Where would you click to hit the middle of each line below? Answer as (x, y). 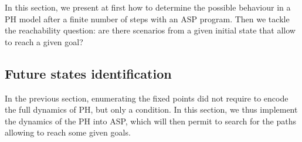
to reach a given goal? (44, 41)
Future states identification (88, 73)
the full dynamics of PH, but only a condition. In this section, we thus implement (151, 109)
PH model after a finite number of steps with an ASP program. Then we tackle (147, 18)
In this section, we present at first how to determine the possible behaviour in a (148, 7)
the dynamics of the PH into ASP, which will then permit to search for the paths (150, 121)
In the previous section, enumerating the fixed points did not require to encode (147, 98)
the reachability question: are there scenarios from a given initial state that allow (150, 30)
